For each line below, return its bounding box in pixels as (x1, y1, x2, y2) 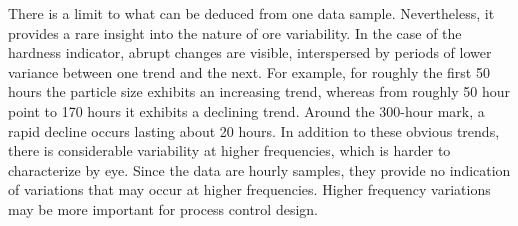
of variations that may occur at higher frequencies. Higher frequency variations (8, 179, 491, 200)
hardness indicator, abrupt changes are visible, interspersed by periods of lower (8, 42, 492, 63)
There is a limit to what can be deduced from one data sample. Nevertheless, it (8, 3, 495, 23)
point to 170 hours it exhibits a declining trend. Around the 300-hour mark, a (8, 100, 485, 121)
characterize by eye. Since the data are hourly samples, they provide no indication (8, 159, 511, 180)
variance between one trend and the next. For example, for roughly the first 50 (8, 61, 490, 82)
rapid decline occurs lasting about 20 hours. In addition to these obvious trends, (8, 120, 500, 141)
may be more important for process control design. (8, 198, 318, 219)
